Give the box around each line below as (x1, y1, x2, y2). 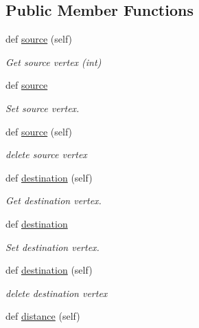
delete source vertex (5, 147, 87, 162)
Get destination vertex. (5, 193, 102, 208)
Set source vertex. (5, 100, 80, 115)
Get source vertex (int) (5, 54, 102, 69)
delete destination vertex (5, 285, 108, 300)
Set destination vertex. (5, 239, 99, 254)
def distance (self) (5, 309, 80, 323)
